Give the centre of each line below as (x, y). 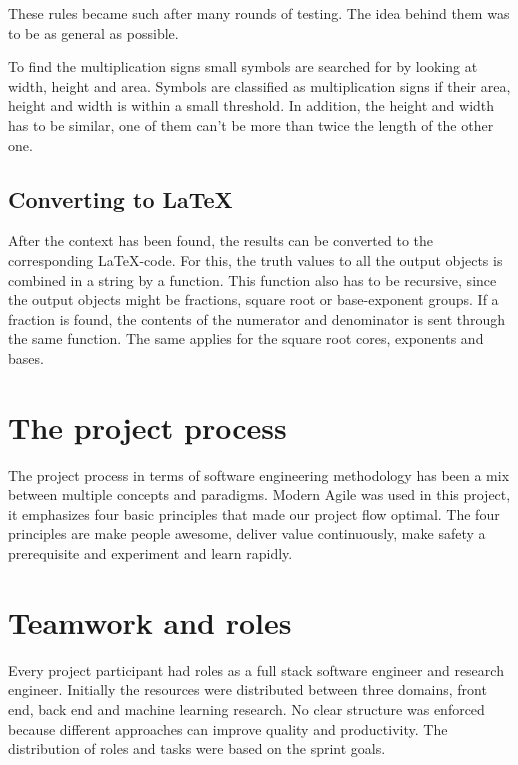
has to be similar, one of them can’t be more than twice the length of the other (251, 124)
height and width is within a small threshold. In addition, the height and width (251, 105)
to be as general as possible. (93, 32)
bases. (26, 357)
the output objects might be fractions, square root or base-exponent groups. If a (253, 299)
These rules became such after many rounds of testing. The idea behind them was (259, 13)
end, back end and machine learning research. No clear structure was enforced (246, 708)
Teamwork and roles (150, 621)
